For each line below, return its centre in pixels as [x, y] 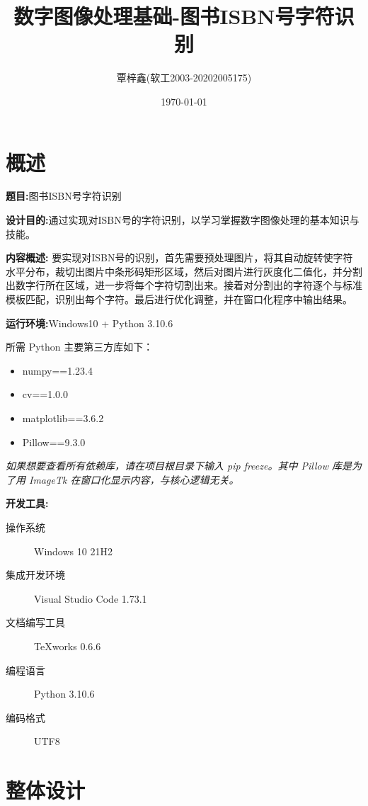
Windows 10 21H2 [73, 551]
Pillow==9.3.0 [54, 442]
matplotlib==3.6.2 [63, 418]
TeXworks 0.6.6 [68, 646]
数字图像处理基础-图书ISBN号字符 [174, 16]
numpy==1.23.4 [57, 370]
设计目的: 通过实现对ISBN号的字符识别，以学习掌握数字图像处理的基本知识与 [183, 220]
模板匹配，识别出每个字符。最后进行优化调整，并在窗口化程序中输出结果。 [179, 299]
